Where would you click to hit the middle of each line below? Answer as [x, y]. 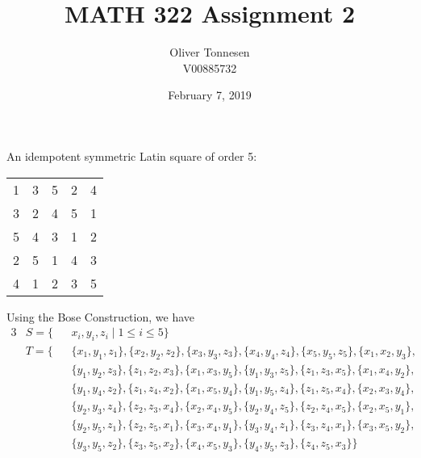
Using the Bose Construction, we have [100, 316]
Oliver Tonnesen [210, 52]
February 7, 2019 [210, 95]
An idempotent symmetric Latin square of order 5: [132, 155]
